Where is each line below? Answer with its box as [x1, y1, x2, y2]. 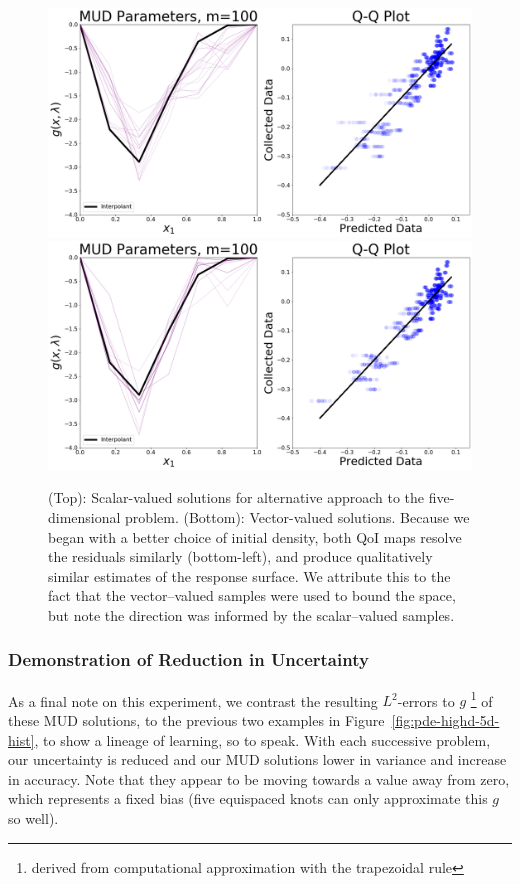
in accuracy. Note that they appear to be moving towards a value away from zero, [8, 768, 510, 789]
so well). [8, 807, 59, 828]
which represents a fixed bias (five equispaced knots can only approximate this [8, 788, 488, 809]
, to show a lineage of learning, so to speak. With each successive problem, [34, 729, 491, 750]
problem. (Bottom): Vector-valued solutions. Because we [125, 506, 470, 527]
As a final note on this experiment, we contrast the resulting [8, 690, 378, 711]
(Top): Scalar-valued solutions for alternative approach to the [48, 487, 425, 508]
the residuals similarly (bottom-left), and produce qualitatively [48, 546, 433, 567]
